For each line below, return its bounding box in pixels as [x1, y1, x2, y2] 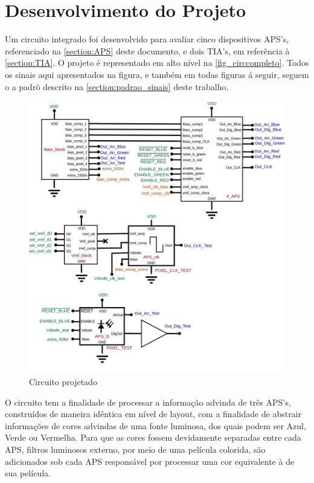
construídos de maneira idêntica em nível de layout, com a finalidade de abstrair [5, 407, 302, 420]
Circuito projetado [29, 375, 97, 388]
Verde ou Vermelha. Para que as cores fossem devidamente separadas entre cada [5, 431, 301, 444]
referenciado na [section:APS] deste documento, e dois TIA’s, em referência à [5, 44, 290, 57]
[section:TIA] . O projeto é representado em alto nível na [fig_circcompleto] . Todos [5, 56, 309, 69]
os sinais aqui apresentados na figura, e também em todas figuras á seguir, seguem [5, 68, 309, 80]
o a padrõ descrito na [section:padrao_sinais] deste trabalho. [5, 80, 229, 92]
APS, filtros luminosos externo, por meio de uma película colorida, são [5, 443, 266, 456]
